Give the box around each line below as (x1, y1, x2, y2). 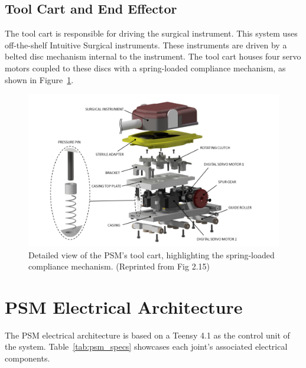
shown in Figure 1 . (5, 73, 74, 86)
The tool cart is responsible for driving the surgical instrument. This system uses (5, 27, 298, 40)
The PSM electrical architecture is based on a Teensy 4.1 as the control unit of (5, 328, 290, 341)
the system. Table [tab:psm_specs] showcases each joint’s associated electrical (5, 340, 288, 353)
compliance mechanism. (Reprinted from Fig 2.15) (28, 260, 210, 272)
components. (5, 352, 50, 364)
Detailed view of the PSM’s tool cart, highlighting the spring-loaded (28, 248, 275, 261)
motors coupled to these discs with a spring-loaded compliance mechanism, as (5, 61, 286, 74)
